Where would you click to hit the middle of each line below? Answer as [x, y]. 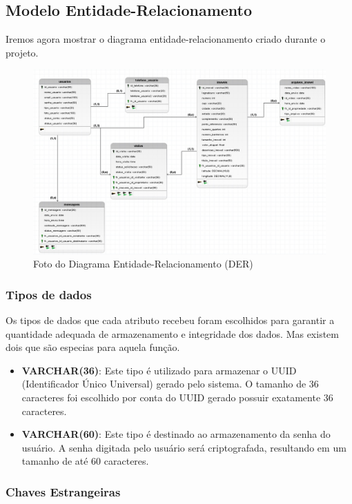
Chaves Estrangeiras [63, 491]
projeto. [22, 52]
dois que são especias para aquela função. [93, 347]
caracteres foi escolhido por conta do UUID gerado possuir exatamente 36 [177, 397]
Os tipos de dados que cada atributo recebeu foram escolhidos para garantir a [170, 320]
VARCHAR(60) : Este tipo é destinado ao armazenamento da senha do [176, 434]
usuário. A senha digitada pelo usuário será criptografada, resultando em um [184, 447]
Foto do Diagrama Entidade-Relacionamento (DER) [143, 264]
